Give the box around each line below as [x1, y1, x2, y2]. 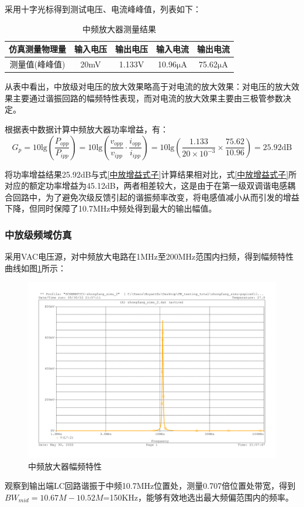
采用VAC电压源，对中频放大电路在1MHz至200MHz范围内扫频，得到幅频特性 [5, 250, 294, 263]
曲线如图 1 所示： [5, 261, 66, 274]
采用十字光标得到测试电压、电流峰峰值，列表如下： [5, 3, 201, 15]
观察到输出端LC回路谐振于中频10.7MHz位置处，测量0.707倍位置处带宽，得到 [5, 479, 296, 492]
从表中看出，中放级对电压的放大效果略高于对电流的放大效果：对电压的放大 [5, 80, 291, 93]
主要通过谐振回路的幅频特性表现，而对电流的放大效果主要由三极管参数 [12, 91, 283, 104]
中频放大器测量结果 [82, 22, 156, 35]
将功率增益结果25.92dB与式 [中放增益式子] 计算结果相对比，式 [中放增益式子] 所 [5, 168, 297, 180]
